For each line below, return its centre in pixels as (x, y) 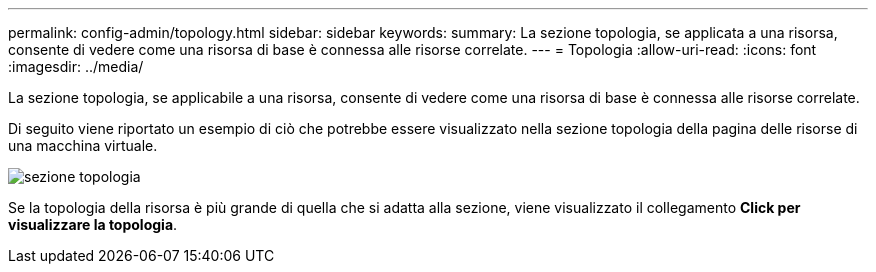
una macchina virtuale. (83, 145)
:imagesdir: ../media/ (76, 66)
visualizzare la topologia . (93, 224)
